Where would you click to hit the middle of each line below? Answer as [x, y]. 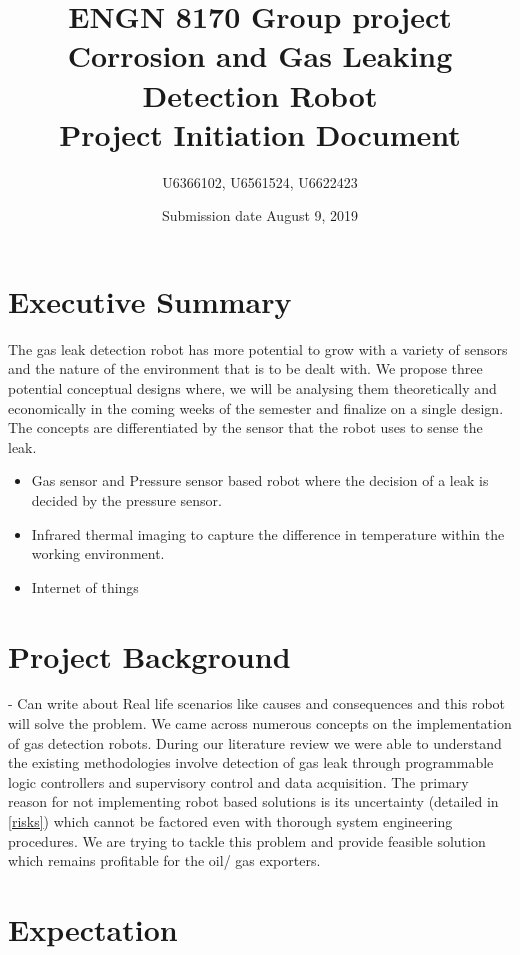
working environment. [98, 553]
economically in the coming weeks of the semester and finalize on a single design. [256, 407]
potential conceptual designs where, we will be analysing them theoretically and [252, 388]
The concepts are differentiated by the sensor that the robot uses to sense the [245, 427]
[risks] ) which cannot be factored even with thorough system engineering [230, 821]
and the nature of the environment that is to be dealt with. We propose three [245, 368]
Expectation [93, 929]
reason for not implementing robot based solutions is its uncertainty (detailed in [253, 801]
